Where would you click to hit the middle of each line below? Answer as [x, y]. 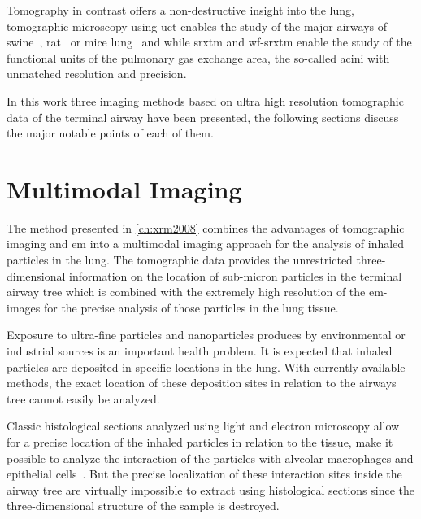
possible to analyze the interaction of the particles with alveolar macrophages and [210, 458]
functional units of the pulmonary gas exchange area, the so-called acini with [198, 57]
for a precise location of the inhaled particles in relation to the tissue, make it [200, 442]
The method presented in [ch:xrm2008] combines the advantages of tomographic [206, 227]
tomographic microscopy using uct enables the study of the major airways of [197, 26]
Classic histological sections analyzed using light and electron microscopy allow [203, 426]
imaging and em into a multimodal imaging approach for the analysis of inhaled [206, 244]
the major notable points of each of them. [110, 133]
